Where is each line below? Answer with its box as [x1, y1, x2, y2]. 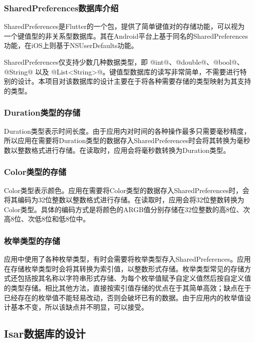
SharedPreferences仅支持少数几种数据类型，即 [4, 57, 148, 67]
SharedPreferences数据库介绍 [4, 1, 119, 14]
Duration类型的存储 [4, 106, 80, 119]
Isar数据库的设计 [4, 326, 86, 341]
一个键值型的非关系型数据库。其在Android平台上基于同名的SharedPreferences [4, 30, 248, 41]
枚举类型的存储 [4, 234, 60, 246]
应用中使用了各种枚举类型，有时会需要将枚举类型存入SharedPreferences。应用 [4, 254, 251, 264]
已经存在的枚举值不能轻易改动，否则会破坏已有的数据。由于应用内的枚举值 [4, 292, 244, 302]
